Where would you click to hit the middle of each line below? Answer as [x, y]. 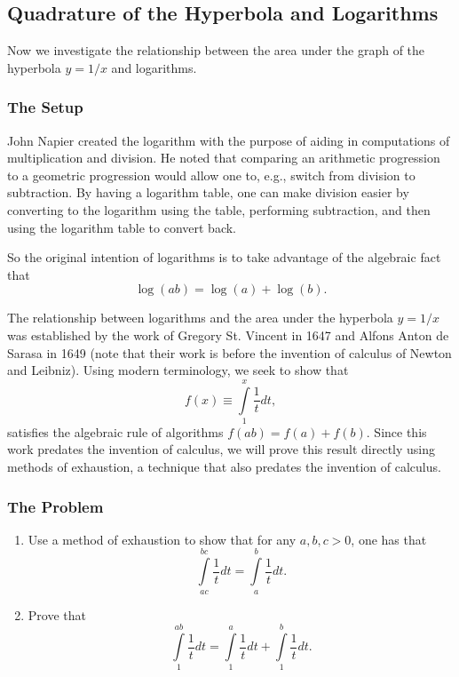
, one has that [389, 539]
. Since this [396, 431]
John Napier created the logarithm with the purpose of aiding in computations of [229, 140]
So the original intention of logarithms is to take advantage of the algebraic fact [224, 257]
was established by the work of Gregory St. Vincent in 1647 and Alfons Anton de [228, 335]
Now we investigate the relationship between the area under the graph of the [216, 50]
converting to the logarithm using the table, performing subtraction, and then [219, 209]
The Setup [45, 107]
